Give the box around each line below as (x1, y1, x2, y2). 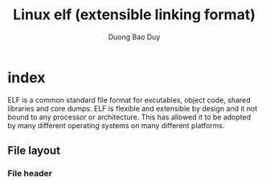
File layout (7, 144, 61, 158)
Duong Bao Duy (108, 32, 161, 42)
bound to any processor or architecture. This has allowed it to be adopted (7, 112, 251, 122)
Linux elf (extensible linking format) (12, 6, 256, 24)
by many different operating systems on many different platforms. (7, 120, 226, 130)
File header (7, 168, 53, 179)
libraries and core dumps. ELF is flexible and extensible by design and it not (7, 103, 258, 113)
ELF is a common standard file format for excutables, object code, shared (7, 95, 251, 105)
